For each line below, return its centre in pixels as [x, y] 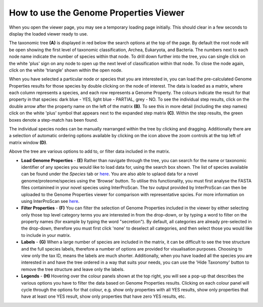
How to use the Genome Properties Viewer [97, 13]
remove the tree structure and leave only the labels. [73, 269]
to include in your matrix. [46, 235]
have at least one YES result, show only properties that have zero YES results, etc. [103, 296]
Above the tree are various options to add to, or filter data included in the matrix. [90, 151]
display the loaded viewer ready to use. [48, 34]
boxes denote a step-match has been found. [54, 120]
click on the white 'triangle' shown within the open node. [66, 70]
